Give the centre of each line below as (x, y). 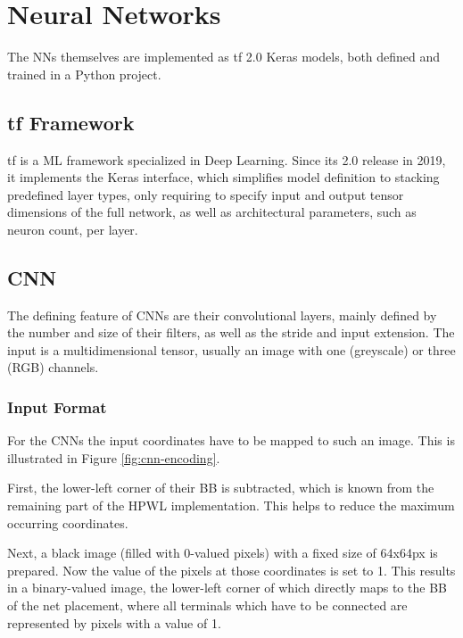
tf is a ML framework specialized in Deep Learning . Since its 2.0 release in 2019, (227, 159)
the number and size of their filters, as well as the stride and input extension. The (231, 332)
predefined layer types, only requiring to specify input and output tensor (206, 194)
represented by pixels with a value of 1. (114, 622)
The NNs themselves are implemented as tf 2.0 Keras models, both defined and (224, 57)
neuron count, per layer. (73, 229)
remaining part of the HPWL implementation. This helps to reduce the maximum (231, 505)
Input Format (57, 406)
